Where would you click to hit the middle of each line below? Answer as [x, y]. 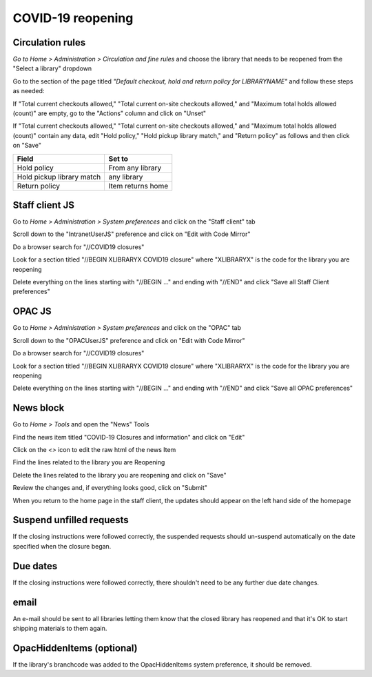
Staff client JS [44, 205]
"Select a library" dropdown [52, 68]
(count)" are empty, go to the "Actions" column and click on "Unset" [110, 113]
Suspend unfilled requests [71, 520]
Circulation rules [49, 42]
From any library [135, 168]
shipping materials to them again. [60, 629]
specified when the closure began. [62, 546]
